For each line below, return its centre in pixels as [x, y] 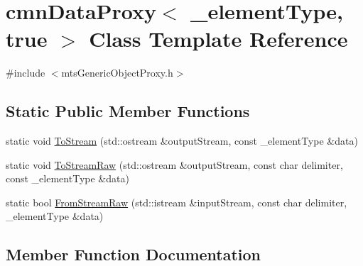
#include [26, 73]
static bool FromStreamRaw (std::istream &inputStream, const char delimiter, [177, 202]
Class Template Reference [218, 39]
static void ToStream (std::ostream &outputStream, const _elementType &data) [182, 141]
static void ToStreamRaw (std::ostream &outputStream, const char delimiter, [174, 164]
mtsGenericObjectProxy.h [117, 73]
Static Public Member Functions [128, 111]
